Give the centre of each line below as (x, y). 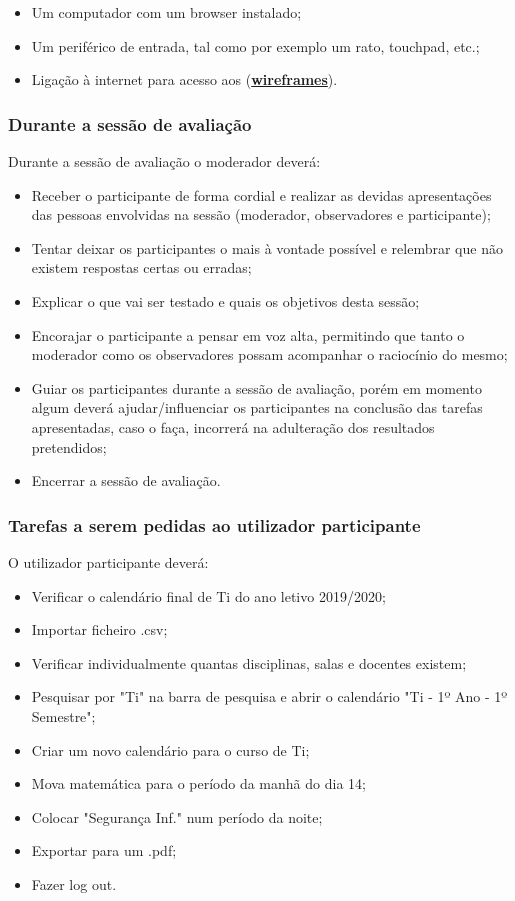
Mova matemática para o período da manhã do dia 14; (198, 783)
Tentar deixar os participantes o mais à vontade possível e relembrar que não (267, 247)
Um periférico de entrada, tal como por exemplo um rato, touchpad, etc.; (255, 45)
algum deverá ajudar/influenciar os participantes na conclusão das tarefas (257, 407)
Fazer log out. (74, 883)
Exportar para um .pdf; (104, 850)
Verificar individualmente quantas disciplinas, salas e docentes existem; (249, 662)
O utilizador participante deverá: (108, 561)
